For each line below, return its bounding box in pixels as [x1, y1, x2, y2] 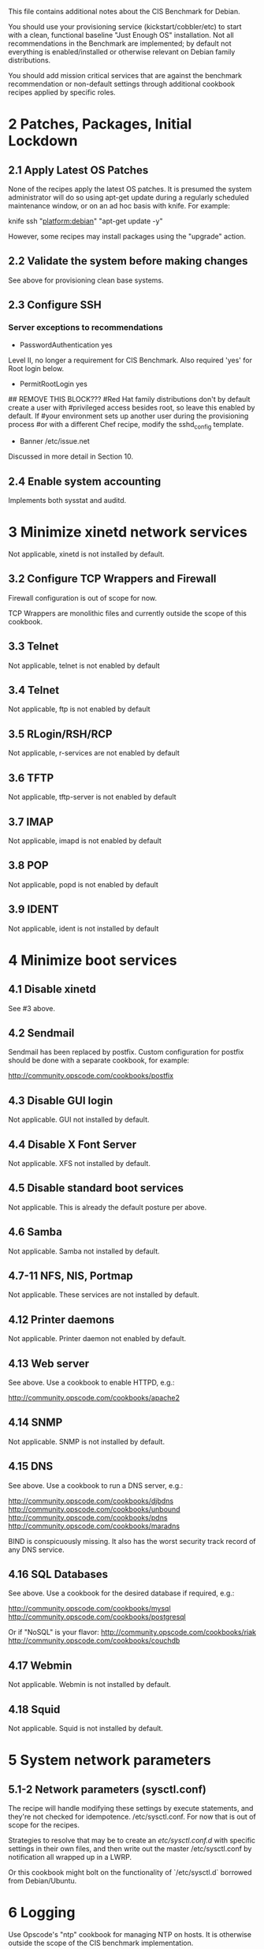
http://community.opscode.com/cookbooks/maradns [8, 1521, 180, 1531]
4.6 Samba [8, 1225, 63, 1239]
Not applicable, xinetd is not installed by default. [8, 549, 165, 559]
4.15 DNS [8, 1460, 54, 1473]
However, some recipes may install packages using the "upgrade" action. [8, 232, 247, 241]
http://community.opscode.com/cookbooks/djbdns [8, 1496, 174, 1505]
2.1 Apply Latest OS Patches [8, 163, 149, 177]
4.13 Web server [8, 1357, 90, 1370]
